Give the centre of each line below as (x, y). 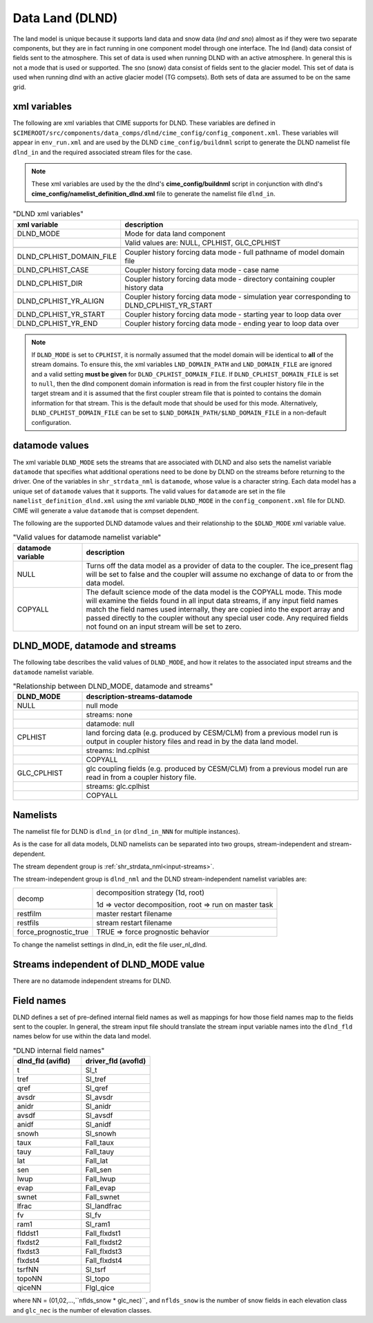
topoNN (30, 1279)
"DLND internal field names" (59, 1050)
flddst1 (28, 1233)
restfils (28, 922)
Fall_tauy (99, 1152)
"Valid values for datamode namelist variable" (87, 537)
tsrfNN (28, 1270)
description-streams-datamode (139, 696)
